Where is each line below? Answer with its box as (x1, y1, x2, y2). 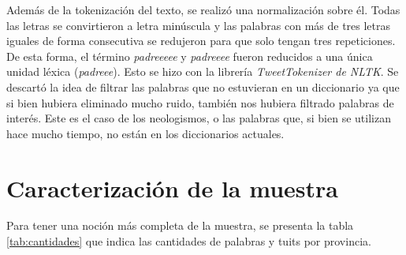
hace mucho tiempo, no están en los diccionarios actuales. (6, 125, 285, 141)
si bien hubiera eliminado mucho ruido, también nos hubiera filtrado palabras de (6, 94, 394, 111)
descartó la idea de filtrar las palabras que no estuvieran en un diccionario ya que (6, 78, 400, 95)
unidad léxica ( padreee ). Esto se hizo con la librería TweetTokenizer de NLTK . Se (6, 63, 399, 80)
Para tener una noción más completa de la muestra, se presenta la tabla (6, 217, 354, 234)
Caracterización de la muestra (6, 171, 338, 204)
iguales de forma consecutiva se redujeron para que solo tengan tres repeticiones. (6, 32, 396, 49)
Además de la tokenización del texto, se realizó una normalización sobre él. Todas (6, 2, 400, 17)
